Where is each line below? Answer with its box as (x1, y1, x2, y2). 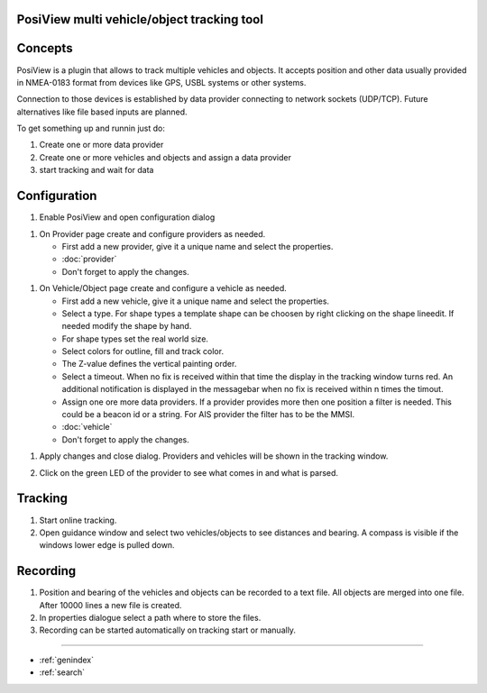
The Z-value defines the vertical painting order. (61, 359, 237, 369)
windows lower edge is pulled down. (39, 540, 175, 551)
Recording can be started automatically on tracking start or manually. (39, 625, 297, 635)
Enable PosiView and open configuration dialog (39, 212, 216, 223)
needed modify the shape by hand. (61, 321, 192, 332)
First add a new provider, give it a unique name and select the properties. (61, 241, 334, 251)
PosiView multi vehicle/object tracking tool (16, 12, 263, 27)
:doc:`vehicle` (61, 422, 113, 433)
